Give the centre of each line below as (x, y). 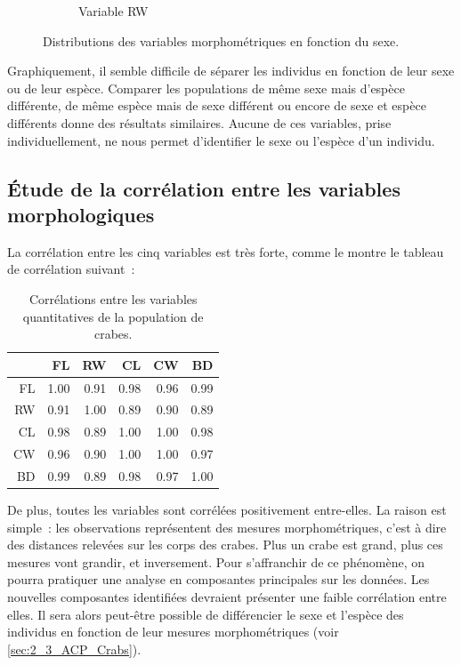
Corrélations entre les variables (113, 298)
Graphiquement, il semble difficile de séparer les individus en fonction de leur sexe (231, 71)
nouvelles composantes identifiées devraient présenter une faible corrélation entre (227, 597)
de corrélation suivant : (71, 269)
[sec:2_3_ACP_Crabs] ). (74, 649)
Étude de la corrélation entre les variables (204, 188)
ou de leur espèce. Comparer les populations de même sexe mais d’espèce (206, 88)
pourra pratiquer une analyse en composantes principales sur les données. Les (218, 579)
